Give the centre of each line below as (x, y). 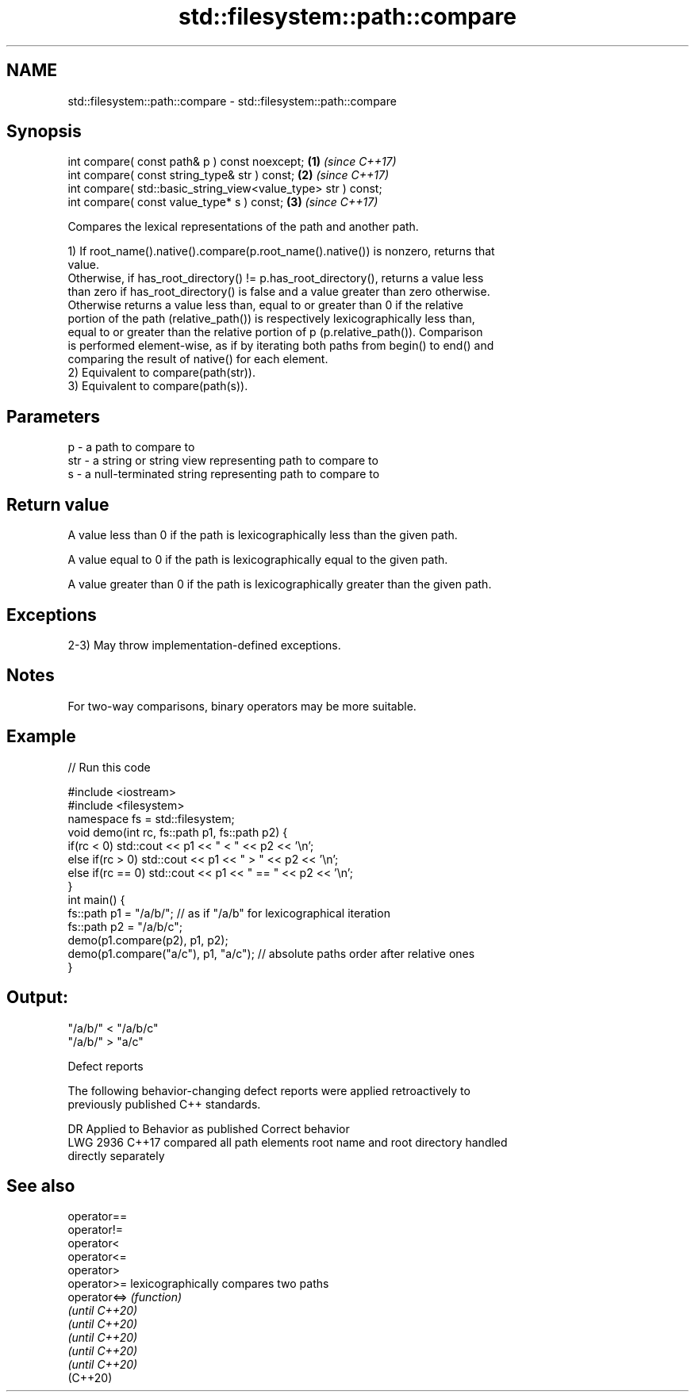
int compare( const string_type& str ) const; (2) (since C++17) (228, 175)
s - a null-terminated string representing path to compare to (224, 474)
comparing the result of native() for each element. (198, 359)
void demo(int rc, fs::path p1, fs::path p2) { (178, 832)
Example (41, 737)
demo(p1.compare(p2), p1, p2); (148, 940)
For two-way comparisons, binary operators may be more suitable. (242, 706)
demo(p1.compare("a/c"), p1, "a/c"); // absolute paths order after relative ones (271, 953)
